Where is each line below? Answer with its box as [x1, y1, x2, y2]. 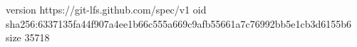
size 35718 [6, 30, 50, 45]
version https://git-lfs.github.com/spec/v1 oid [6, 2, 207, 16]
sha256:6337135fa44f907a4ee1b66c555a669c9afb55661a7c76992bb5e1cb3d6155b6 [6, 16, 352, 31]
